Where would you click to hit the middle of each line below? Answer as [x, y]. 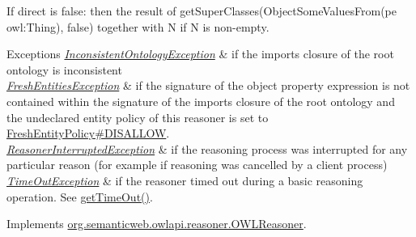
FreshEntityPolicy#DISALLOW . [88, 133]
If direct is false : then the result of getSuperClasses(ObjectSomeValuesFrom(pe [202, 11]
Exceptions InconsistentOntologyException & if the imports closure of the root [200, 54]
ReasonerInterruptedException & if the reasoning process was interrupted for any [207, 148]
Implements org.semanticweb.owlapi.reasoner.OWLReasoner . [157, 224]
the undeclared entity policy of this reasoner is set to [138, 117]
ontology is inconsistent [64, 69]
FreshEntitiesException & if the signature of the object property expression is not [208, 85]
